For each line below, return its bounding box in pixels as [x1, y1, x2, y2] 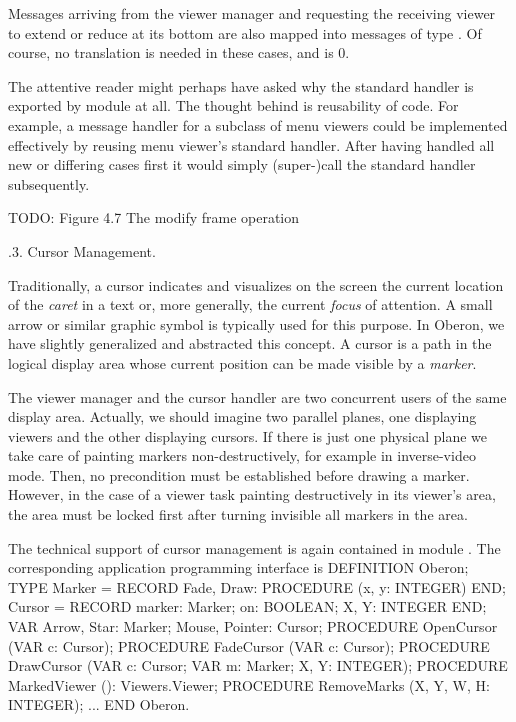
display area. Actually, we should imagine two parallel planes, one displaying [8, 406, 477, 427]
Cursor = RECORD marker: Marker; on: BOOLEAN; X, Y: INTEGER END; [8, 596, 487, 617]
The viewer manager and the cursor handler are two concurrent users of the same [8, 386, 507, 407]
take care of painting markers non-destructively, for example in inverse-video [8, 445, 476, 466]
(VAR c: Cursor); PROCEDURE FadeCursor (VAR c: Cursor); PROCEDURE [8, 635, 490, 656]
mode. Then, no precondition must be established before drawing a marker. [8, 464, 470, 485]
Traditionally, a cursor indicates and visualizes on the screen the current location [8, 274, 504, 295]
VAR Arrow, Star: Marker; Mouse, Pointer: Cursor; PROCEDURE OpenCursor [8, 616, 498, 637]
